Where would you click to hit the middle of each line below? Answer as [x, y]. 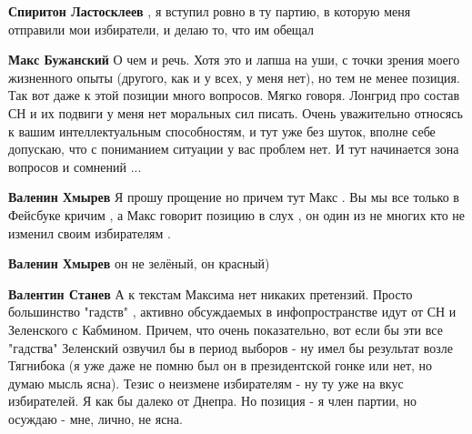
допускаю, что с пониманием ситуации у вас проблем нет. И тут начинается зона [234, 149]
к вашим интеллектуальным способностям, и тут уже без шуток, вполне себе [222, 131]
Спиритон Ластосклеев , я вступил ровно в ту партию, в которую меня [210, 11]
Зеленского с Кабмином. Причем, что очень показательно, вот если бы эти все [226, 329]
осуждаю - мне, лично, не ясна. [95, 418]
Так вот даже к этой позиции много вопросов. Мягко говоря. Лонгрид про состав [234, 95]
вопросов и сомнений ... [75, 166]
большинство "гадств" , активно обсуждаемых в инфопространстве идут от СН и [232, 312]
